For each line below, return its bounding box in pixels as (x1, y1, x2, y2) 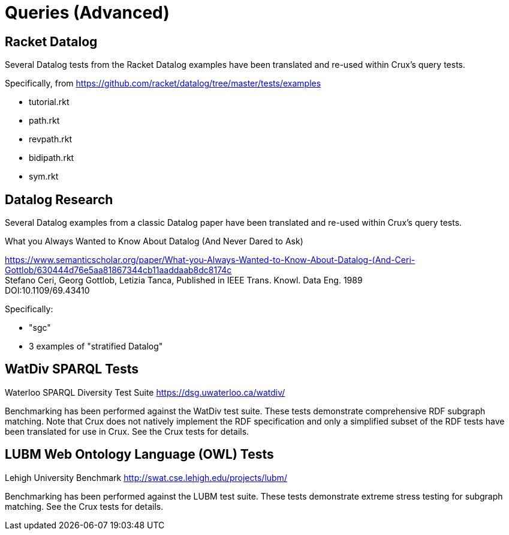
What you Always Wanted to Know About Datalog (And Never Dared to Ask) (5, 236, 303, 247)
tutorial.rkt (29, 97, 70, 107)
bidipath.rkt (29, 153, 74, 163)
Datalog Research (5, 192, 113, 207)
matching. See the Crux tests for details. (5, 501, 164, 512)
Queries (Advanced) (5, 2, 170, 23)
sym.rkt (29, 171, 59, 182)
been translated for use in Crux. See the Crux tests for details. (5, 426, 249, 437)
